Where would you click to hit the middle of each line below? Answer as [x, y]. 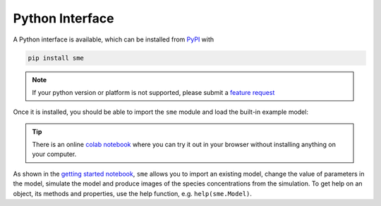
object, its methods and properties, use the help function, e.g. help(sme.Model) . [132, 193]
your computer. [54, 154]
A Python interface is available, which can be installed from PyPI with [114, 39]
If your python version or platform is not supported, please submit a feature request [153, 92]
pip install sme [56, 58]
